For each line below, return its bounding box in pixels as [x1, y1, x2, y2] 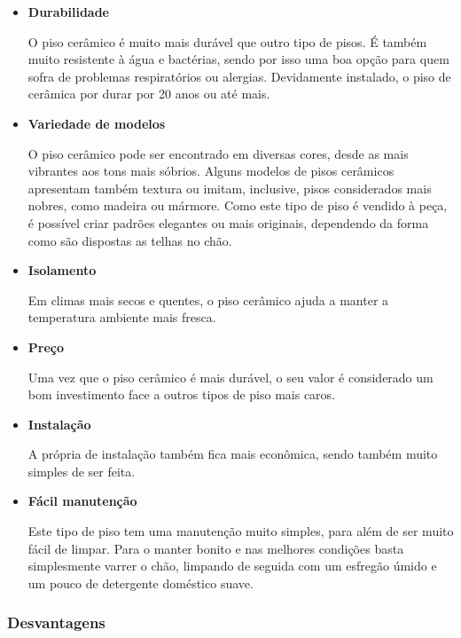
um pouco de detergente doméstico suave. [27, 573, 254, 592]
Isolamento [27, 261, 97, 280]
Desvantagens [7, 611, 105, 634]
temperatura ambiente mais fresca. [27, 308, 216, 327]
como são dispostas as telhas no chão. [27, 231, 232, 249]
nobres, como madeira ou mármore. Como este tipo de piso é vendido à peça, [27, 196, 448, 215]
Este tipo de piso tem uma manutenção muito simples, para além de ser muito [27, 522, 454, 540]
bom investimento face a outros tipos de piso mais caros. [27, 385, 336, 404]
